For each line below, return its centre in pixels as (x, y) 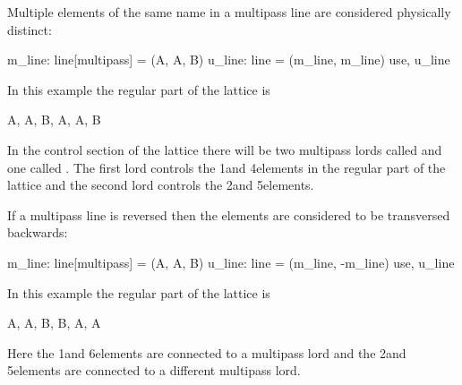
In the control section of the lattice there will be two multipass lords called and (225, 149)
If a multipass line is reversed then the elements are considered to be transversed (229, 214)
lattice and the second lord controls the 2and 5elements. (161, 185)
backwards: (38, 232)
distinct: (30, 29)
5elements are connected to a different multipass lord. (154, 370)
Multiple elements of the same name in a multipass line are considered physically (229, 12)
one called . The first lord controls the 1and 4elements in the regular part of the (227, 167)
